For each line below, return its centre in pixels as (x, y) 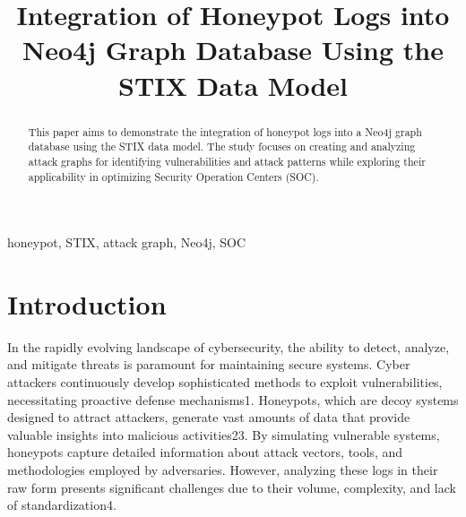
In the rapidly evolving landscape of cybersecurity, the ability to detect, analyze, (229, 346)
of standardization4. (62, 505)
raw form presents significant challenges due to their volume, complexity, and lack (232, 487)
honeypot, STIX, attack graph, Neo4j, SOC (127, 242)
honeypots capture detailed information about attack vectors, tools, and (205, 452)
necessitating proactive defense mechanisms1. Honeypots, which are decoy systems (233, 399)
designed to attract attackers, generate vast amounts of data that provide (209, 417)
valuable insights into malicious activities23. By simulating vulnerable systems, (224, 434)
